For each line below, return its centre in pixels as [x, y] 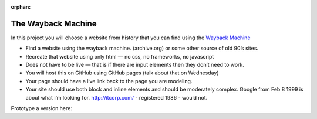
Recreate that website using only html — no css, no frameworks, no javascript [120, 56]
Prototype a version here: [42, 108]
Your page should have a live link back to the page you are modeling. [109, 81]
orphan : [21, 7]
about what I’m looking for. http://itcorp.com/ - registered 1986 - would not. [117, 97]
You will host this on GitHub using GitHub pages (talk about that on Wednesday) [122, 73]
